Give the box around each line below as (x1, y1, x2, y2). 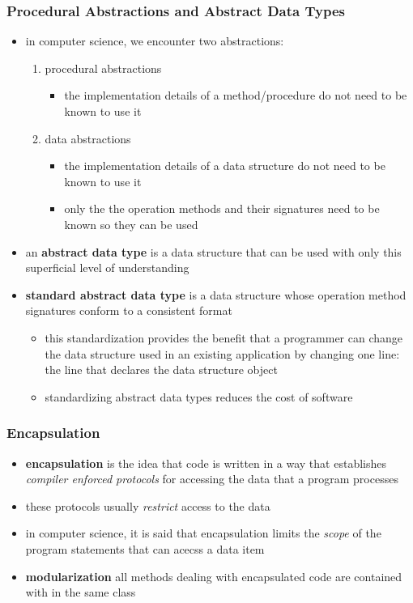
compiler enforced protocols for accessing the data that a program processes (25, 470, 398, 487)
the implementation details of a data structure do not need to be (64, 157, 385, 174)
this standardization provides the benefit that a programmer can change (45, 329, 403, 346)
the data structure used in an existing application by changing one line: (45, 345, 400, 362)
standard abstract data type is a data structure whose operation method (25, 286, 407, 303)
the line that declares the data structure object (45, 361, 278, 378)
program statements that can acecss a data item (25, 540, 265, 557)
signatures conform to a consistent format (25, 302, 232, 319)
